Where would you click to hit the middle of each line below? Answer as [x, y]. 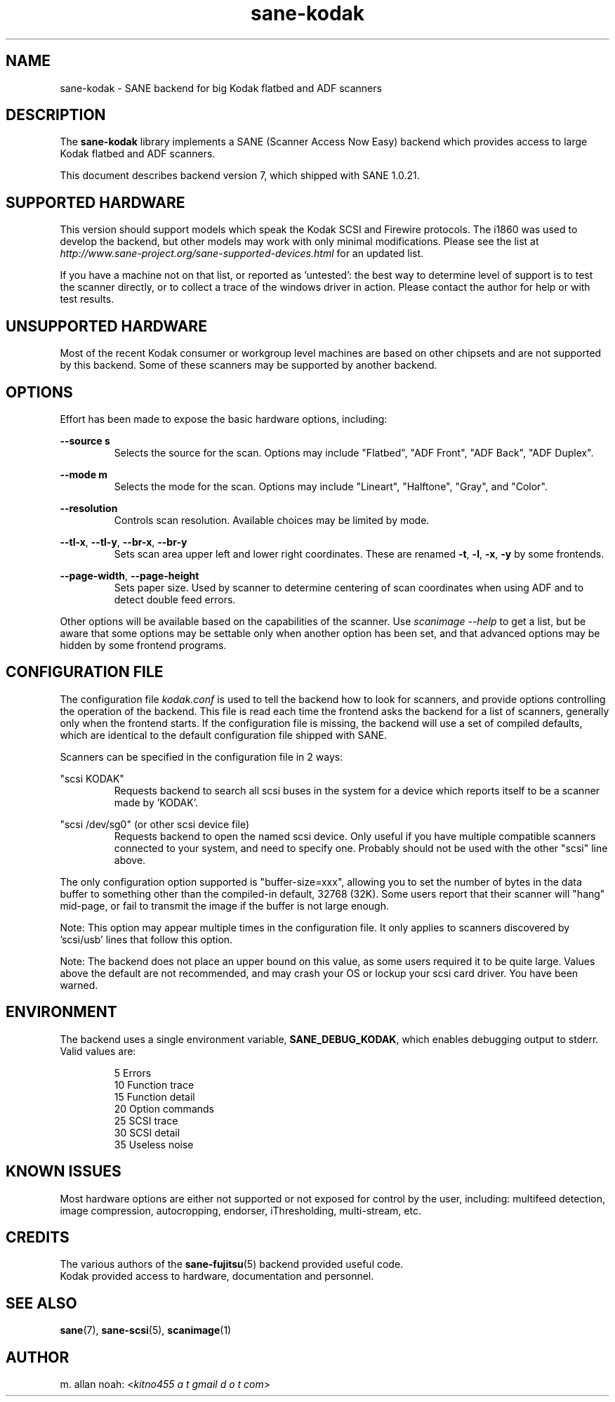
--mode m [84, 474]
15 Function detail [154, 1096]
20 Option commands [164, 1108]
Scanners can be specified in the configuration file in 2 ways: [201, 756]
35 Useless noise [154, 1144]
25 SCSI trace [146, 1120]
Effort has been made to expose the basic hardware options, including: [224, 419]
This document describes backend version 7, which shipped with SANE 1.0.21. [240, 176]
